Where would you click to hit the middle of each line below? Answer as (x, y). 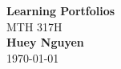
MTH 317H (34, 26)
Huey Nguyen (45, 42)
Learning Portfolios (61, 10)
